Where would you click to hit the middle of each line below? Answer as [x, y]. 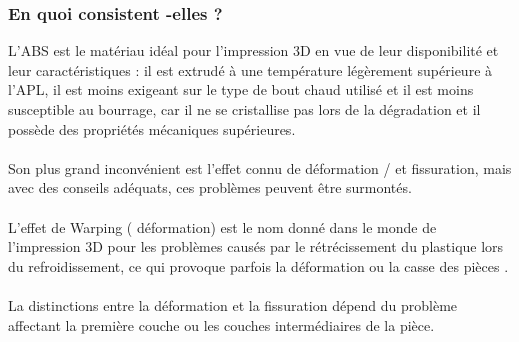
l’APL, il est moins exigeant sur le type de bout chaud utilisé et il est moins [241, 89]
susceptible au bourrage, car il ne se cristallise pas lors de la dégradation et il [244, 109]
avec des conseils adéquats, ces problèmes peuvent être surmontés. [210, 187]
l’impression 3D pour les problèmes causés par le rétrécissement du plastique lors [256, 246]
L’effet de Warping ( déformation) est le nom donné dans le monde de [222, 226]
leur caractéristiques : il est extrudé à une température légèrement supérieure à [250, 69]
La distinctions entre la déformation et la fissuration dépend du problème [233, 304]
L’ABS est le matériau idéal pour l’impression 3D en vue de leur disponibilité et [253, 50]
